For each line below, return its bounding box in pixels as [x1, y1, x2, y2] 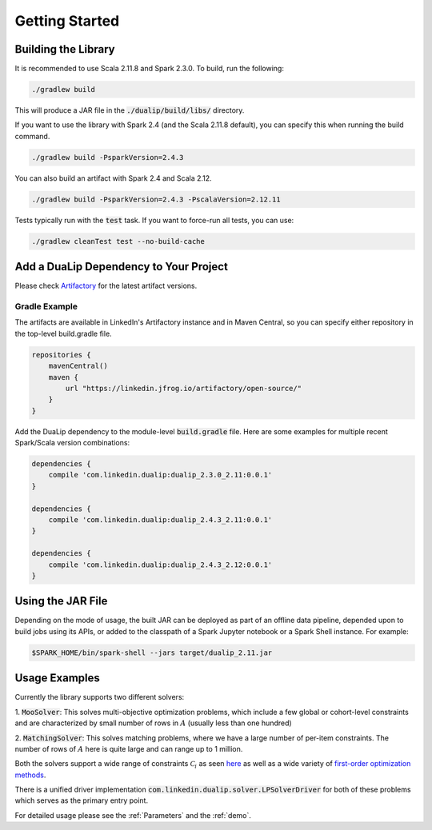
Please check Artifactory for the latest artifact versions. [14, 281, 198, 291]
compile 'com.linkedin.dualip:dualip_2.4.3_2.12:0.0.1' [48, 560, 273, 569]
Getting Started [14, 12, 120, 30]
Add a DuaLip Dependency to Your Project [14, 260, 228, 273]
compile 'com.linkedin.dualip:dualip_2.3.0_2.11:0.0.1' [48, 470, 273, 480]
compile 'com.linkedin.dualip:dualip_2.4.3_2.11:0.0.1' [48, 516, 273, 525]
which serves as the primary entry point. [14, 796, 148, 805]
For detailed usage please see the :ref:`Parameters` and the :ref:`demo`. [14, 810, 252, 820]
